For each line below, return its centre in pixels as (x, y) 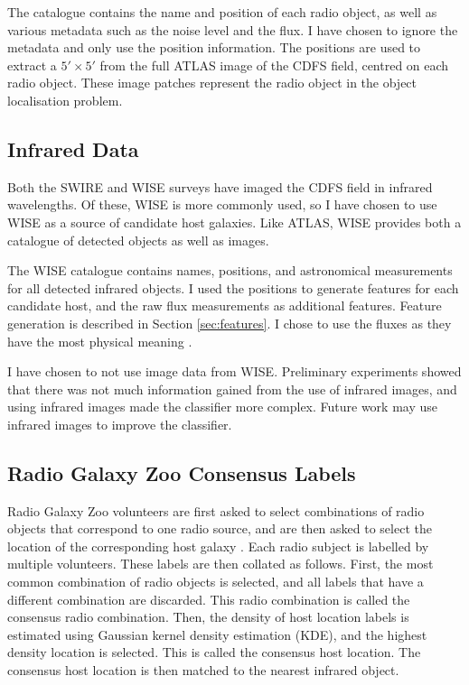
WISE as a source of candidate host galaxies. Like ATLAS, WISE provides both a (234, 222)
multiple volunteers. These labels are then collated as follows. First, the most (220, 564)
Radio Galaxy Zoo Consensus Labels (182, 472)
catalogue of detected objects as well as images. (138, 240)
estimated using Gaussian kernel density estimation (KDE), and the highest (217, 634)
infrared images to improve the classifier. (120, 424)
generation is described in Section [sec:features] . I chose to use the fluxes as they (230, 323)
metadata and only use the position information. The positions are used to (214, 47)
